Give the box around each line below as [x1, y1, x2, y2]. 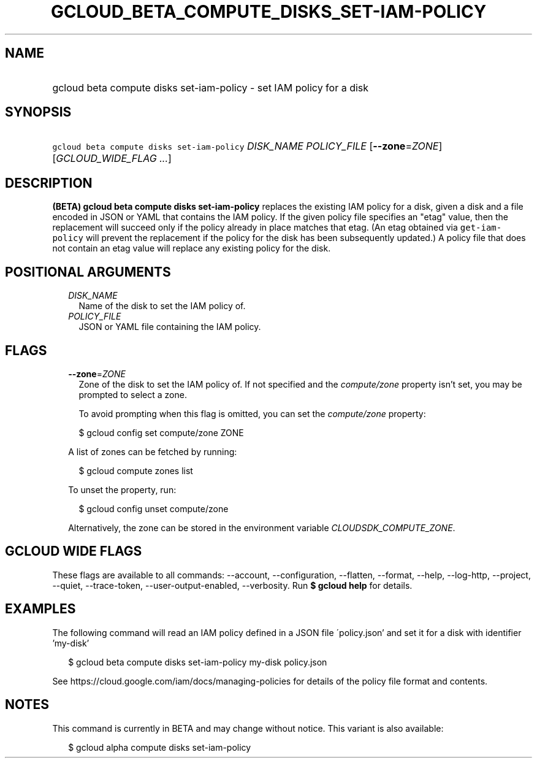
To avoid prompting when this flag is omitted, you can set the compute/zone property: [78, 408, 426, 419]
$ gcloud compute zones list [78, 465, 193, 476]
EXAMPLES [5, 601, 76, 617]
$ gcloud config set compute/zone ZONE [78, 427, 244, 438]
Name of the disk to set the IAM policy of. [78, 301, 246, 312]
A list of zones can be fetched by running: [68, 446, 237, 457]
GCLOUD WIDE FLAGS [5, 543, 142, 559]
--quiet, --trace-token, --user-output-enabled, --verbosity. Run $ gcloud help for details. [52, 580, 413, 591]
